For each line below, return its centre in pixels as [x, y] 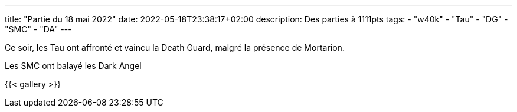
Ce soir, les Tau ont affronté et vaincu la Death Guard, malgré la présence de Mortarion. [175, 47]
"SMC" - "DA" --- [38, 29]
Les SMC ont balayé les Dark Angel [73, 66]
